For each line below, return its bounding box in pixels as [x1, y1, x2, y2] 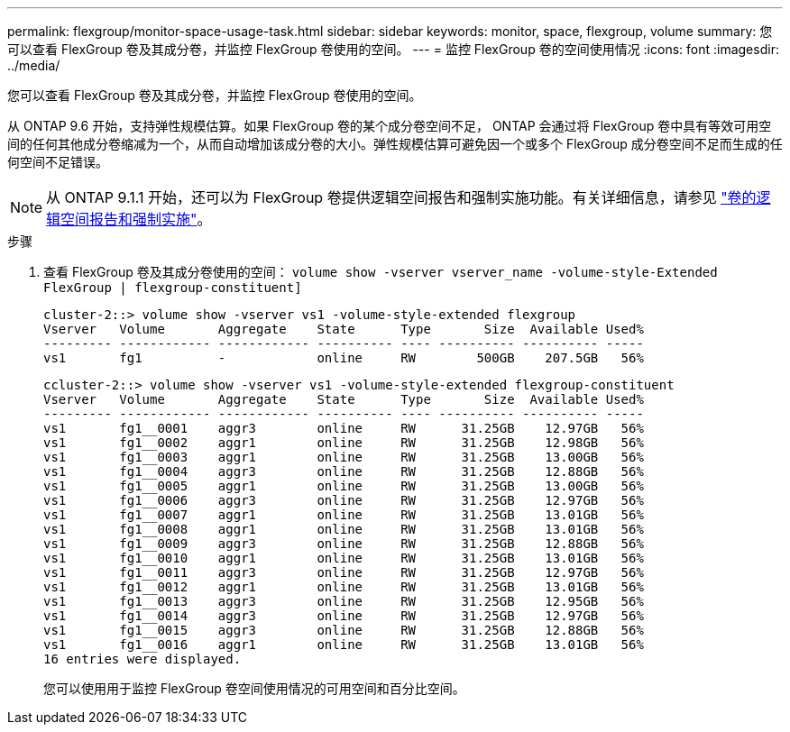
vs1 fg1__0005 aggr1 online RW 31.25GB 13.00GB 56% [43, 479, 644, 493]
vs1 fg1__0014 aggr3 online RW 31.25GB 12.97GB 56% [43, 608, 644, 623]
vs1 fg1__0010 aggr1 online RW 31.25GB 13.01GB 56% [43, 551, 644, 565]
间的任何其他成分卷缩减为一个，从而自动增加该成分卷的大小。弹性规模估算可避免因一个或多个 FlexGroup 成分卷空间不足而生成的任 [7, 136, 783, 151]
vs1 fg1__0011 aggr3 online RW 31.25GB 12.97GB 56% [43, 565, 644, 580]
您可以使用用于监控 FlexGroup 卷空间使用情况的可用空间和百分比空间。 [43, 681, 465, 696]
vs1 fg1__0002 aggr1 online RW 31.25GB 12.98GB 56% [43, 435, 644, 450]
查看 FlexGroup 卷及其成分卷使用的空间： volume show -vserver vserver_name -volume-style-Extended [43, 264, 718, 279]
